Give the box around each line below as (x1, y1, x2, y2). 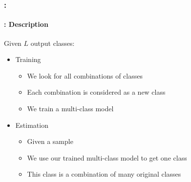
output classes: (30, 38, 75, 48)
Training (15, 54, 41, 64)
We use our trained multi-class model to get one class (27, 152, 187, 162)
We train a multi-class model (27, 103, 114, 114)
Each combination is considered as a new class (27, 87, 166, 97)
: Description (4, 19, 48, 29)
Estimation (15, 120, 48, 130)
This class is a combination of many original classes (27, 169, 181, 179)
